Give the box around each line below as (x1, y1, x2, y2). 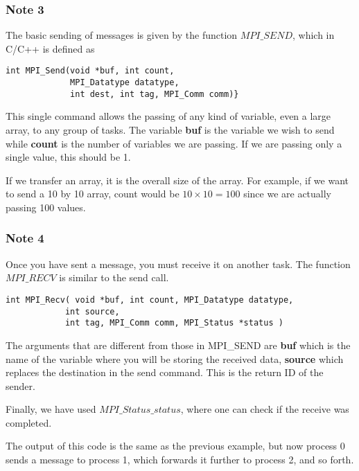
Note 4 (6, 229, 44, 247)
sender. (6, 378, 35, 393)
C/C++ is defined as (6, 41, 95, 55)
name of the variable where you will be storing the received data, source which (6, 351, 344, 366)
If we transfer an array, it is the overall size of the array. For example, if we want (6, 172, 349, 187)
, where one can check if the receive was (180, 402, 349, 416)
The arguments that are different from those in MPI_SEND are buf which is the (6, 337, 351, 352)
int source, (64, 306, 120, 317)
